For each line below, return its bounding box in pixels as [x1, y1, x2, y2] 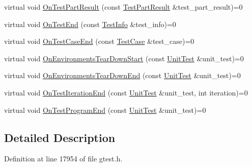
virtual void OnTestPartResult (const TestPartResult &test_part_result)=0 [4, 2, 243, 12]
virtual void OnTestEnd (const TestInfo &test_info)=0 [4, 18, 176, 29]
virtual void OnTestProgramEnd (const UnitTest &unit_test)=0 [4, 104, 206, 115]
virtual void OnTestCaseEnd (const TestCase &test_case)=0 [4, 36, 194, 46]
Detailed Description [4, 129, 116, 145]
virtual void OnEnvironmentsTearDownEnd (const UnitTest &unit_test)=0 [4, 70, 241, 81]
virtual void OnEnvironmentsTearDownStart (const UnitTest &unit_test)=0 [4, 53, 244, 63]
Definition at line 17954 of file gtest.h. [4, 153, 123, 164]
